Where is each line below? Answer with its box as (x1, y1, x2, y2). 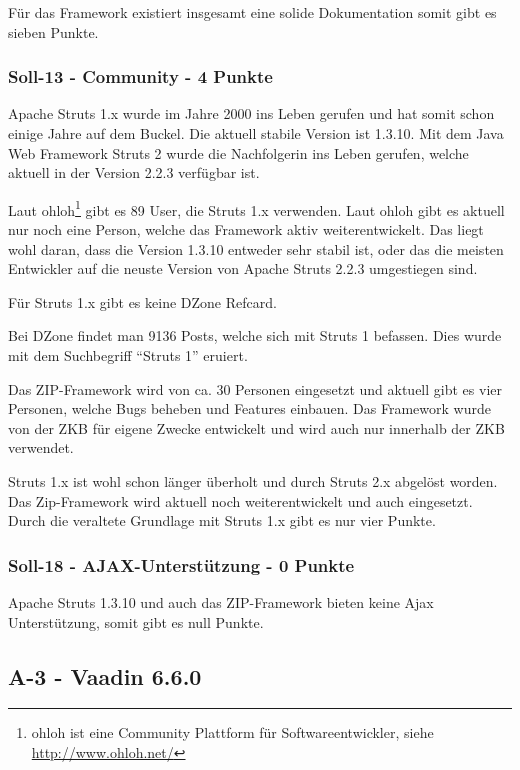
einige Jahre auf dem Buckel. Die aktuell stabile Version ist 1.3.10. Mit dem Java (8, 123, 504, 143)
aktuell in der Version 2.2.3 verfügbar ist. (8, 162, 260, 183)
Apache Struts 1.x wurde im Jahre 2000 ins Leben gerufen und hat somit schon (8, 103, 495, 124)
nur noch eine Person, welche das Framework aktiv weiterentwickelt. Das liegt (8, 219, 484, 240)
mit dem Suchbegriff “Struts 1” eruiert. (8, 345, 248, 365)
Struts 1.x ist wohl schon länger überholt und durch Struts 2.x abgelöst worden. (8, 470, 498, 491)
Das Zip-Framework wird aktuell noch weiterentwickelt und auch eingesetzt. (8, 490, 473, 511)
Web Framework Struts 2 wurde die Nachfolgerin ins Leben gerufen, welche (8, 142, 469, 163)
